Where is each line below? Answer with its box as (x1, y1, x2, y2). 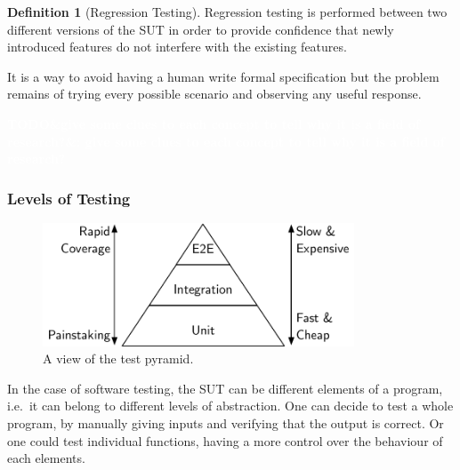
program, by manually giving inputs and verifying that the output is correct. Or (7, 414, 444, 433)
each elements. (7, 449, 85, 467)
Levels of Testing (7, 187, 131, 209)
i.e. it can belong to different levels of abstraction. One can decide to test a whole (7, 396, 454, 415)
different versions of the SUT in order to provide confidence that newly (7, 20, 394, 38)
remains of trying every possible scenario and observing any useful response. (7, 84, 422, 103)
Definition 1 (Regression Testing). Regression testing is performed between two (7, 3, 448, 20)
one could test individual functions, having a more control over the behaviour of (7, 431, 443, 450)
